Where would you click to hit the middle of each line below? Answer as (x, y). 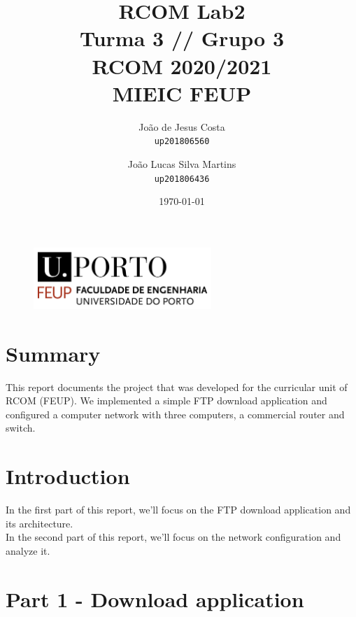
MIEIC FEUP (182, 93)
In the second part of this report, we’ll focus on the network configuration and (173, 537)
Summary (53, 353)
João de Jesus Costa (182, 126)
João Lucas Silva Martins (182, 163)
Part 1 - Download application (155, 598)
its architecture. (40, 523)
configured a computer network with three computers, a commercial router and (175, 414)
